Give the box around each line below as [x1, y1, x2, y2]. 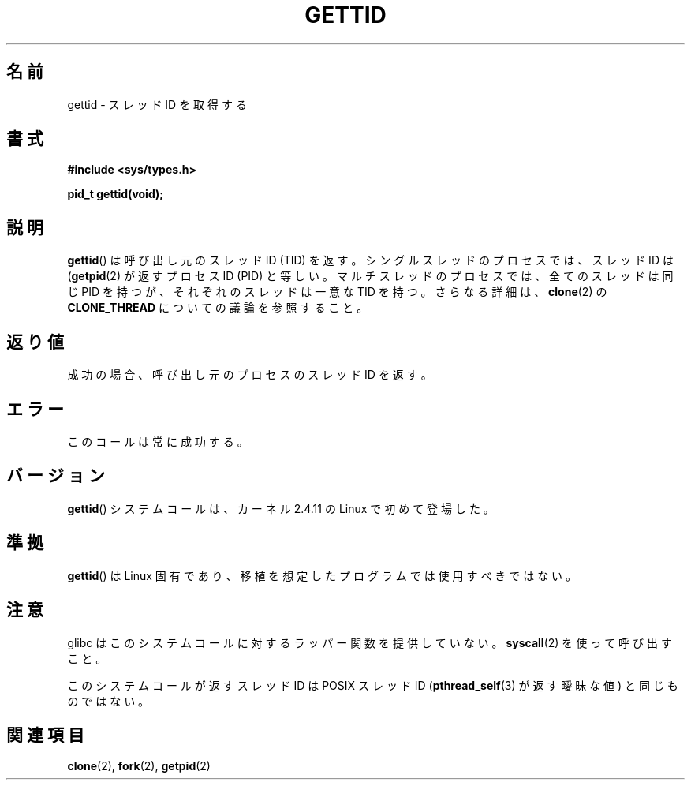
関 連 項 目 [6, 724, 84, 745]
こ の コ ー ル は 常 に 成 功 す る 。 [67, 434, 248, 448]
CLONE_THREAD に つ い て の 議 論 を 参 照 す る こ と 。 [67, 301, 368, 315]
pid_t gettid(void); [67, 187, 164, 201]
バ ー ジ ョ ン [6, 466, 105, 486]
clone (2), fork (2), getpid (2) [67, 759, 211, 773]
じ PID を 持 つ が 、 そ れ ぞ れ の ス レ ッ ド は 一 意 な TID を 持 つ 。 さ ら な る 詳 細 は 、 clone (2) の [67, 285, 607, 299]
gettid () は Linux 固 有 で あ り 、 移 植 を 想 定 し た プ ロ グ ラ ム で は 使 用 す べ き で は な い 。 [67, 568, 577, 582]
